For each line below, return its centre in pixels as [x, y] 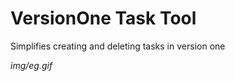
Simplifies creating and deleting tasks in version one [118, 46]
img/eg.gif [31, 65]
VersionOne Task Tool [103, 18]
